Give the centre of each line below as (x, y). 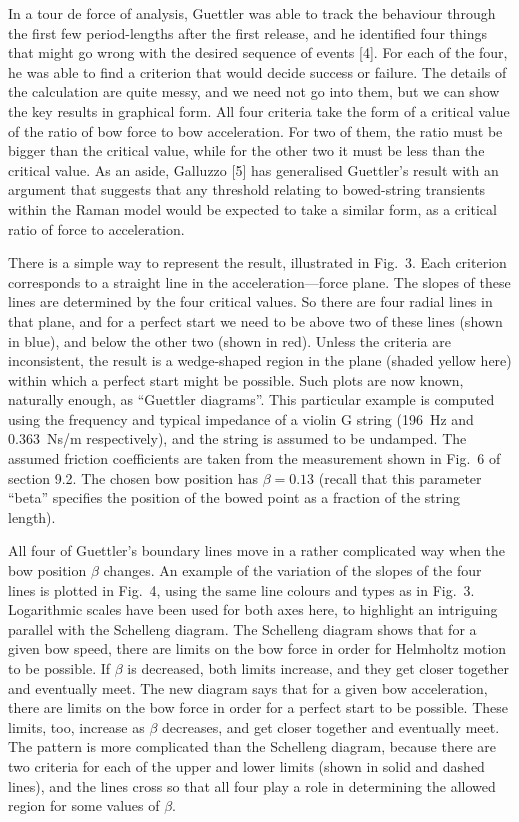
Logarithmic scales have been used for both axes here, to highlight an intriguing (253, 609)
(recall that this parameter (400, 477)
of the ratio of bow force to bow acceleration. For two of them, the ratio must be (255, 130)
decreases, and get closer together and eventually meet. (331, 726)
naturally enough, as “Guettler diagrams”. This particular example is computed (251, 399)
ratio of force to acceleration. (96, 228)
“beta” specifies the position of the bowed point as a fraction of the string (234, 497)
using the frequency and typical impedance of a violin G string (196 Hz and (241, 418)
